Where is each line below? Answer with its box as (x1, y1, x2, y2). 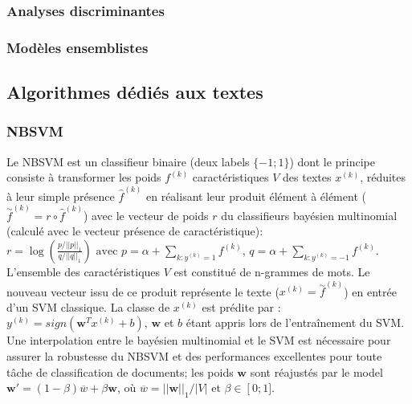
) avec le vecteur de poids (83, 206, 209, 223)
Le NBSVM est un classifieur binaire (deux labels (6, 153, 250, 169)
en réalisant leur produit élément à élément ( (145, 187, 366, 204)
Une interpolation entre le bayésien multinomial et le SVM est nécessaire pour (6, 332, 391, 349)
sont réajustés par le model (250, 363, 383, 380)
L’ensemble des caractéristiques (6, 263, 161, 280)
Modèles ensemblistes (6, 37, 149, 57)
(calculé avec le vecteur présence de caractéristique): (6, 222, 263, 239)
